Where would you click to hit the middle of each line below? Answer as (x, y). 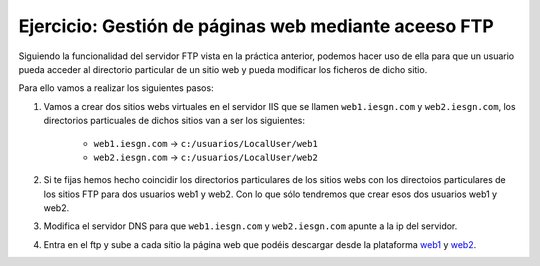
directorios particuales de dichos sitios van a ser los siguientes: (174, 121)
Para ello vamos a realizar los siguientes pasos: (116, 88)
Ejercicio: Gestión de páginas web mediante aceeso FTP (256, 26)
